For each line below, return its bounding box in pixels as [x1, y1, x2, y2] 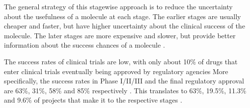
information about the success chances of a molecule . [4, 40, 165, 50]
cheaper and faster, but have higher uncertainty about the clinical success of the [4, 21, 245, 31]
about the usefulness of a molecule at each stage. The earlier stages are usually [4, 11, 241, 21]
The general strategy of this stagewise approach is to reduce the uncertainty [4, 1, 233, 11]
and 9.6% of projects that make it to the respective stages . [4, 95, 182, 105]
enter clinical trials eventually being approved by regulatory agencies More [4, 66, 228, 76]
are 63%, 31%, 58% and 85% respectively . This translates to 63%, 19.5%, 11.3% [4, 85, 247, 95]
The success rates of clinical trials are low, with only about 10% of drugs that [4, 56, 238, 66]
